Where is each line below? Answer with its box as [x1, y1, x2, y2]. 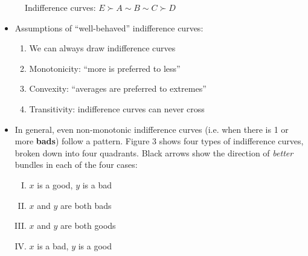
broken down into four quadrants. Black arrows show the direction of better [14, 146, 294, 159]
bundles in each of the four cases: [14, 158, 138, 171]
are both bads [60, 199, 112, 211]
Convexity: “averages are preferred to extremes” [29, 82, 207, 95]
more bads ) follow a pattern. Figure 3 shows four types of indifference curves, [14, 135, 304, 147]
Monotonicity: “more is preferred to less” [29, 62, 181, 74]
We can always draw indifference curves [29, 42, 176, 54]
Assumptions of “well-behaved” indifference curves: [14, 21, 204, 34]
